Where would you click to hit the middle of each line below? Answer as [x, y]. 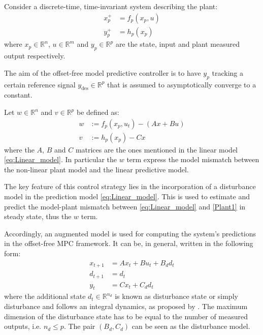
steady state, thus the [38, 216]
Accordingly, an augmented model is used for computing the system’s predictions [130, 233]
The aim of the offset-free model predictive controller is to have [103, 72]
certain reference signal [40, 84]
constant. [18, 95]
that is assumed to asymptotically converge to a [182, 84]
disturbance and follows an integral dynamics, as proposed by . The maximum [126, 306]
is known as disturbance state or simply [176, 296]
